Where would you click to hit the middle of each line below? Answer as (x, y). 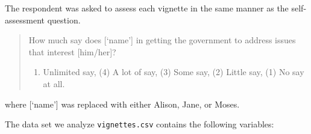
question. (64, 20)
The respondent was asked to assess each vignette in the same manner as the (147, 8)
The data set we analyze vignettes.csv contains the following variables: (140, 124)
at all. (54, 83)
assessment (25, 20)
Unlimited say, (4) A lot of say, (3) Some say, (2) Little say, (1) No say (174, 72)
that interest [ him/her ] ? (72, 51)
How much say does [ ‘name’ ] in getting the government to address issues (162, 40)
